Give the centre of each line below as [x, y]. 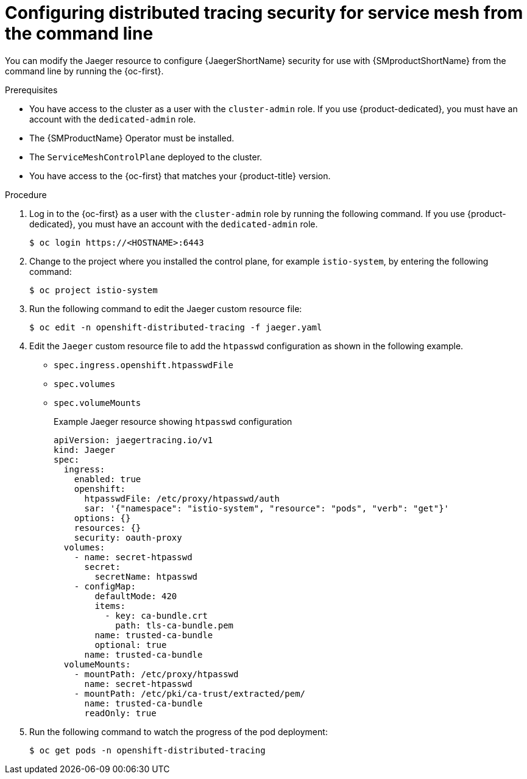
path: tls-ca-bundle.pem [175, 625]
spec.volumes [85, 384]
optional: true [131, 645]
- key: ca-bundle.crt [156, 615]
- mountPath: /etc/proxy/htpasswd [156, 674]
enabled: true [108, 479]
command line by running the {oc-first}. [84, 71]
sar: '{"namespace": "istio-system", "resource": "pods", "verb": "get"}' [267, 508]
